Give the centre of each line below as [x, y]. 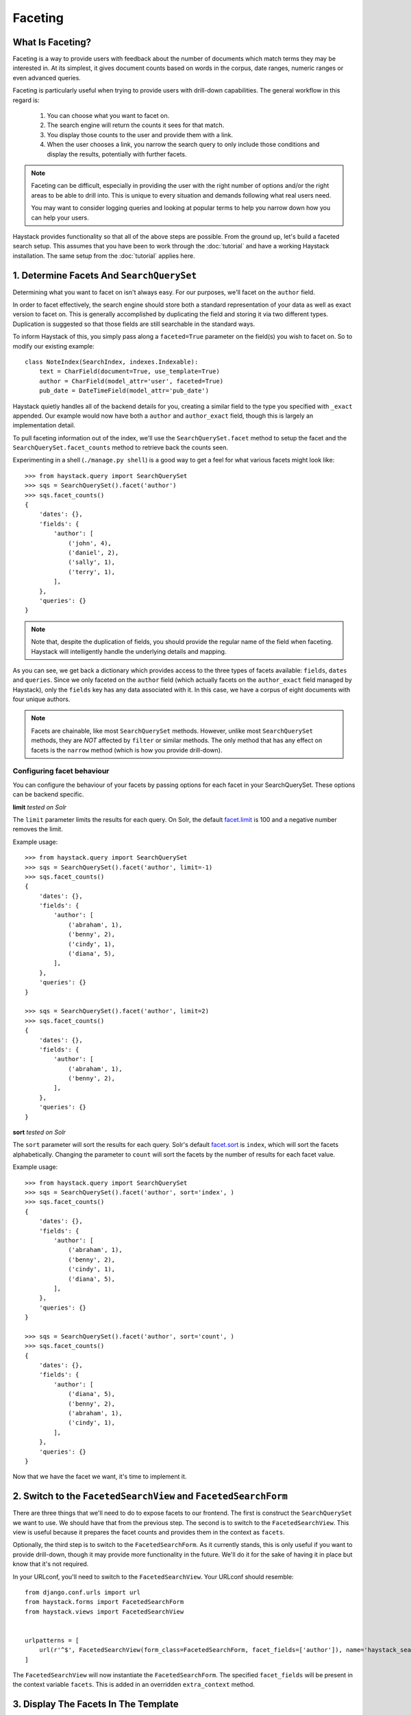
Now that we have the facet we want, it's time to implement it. [100, 1477]
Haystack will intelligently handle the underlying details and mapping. [129, 651]
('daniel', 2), [94, 553]
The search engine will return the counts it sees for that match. [136, 125]
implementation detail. [44, 425]
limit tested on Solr [39, 807]
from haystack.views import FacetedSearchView [104, 1611]
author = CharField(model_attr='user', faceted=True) [131, 381]
